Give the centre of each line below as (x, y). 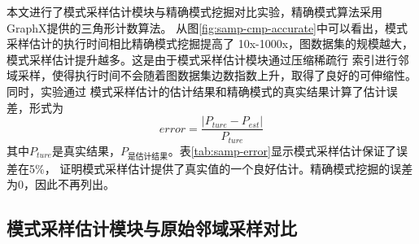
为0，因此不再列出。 (61, 184)
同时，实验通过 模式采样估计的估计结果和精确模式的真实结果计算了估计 (196, 91)
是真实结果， (86, 150)
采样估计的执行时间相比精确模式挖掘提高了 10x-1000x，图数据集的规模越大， (210, 44)
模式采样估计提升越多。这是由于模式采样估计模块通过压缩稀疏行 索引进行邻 (208, 59)
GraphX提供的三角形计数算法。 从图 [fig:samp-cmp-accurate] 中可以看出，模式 (207, 27)
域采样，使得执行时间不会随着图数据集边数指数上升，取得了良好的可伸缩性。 (212, 75)
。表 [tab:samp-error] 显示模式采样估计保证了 (282, 150)
